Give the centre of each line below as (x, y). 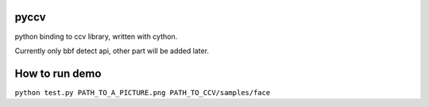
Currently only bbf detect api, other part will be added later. (112, 51)
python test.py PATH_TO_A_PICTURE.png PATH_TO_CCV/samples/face (143, 92)
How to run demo (58, 73)
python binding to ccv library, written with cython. (96, 36)
